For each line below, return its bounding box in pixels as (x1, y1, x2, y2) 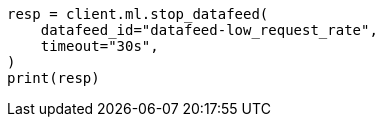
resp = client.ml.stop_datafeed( (7, 6, 269, 22)
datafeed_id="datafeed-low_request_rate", (40, 22, 378, 38)
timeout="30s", (40, 38, 159, 54)
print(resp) (7, 70, 100, 86)
